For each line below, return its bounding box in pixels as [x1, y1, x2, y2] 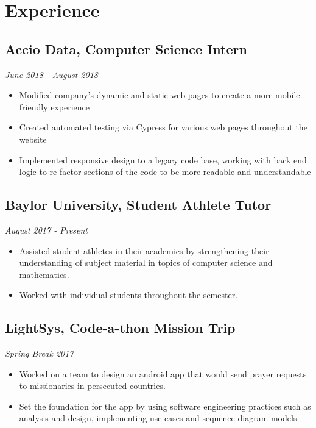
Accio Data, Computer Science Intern [5, 39, 247, 58]
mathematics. [19, 268, 69, 280]
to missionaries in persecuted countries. [19, 379, 166, 392]
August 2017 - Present [5, 223, 88, 236]
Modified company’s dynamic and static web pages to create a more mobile [19, 88, 300, 101]
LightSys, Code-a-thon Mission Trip [5, 318, 236, 337]
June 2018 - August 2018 [5, 68, 99, 80]
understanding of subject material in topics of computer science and [19, 256, 273, 269]
